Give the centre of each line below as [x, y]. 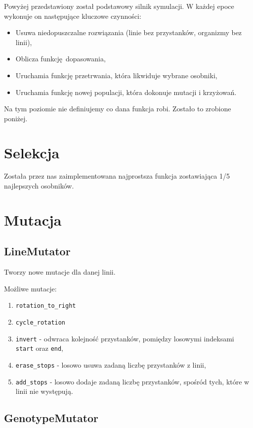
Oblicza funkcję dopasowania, [61, 59]
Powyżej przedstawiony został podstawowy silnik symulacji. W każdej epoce [119, 6]
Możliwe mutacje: [30, 288]
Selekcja [32, 152]
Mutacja [33, 219]
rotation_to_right [46, 306]
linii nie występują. [44, 391]
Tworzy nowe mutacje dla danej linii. [60, 272]
